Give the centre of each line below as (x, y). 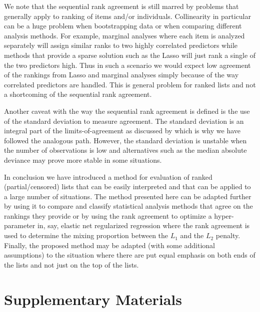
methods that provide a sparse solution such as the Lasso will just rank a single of (130, 55)
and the (192, 235)
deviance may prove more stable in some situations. (83, 159)
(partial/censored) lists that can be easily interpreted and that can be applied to (127, 186)
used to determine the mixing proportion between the (86, 235)
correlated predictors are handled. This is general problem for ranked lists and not (130, 84)
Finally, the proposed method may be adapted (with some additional (109, 245)
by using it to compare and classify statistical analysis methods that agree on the (128, 206)
